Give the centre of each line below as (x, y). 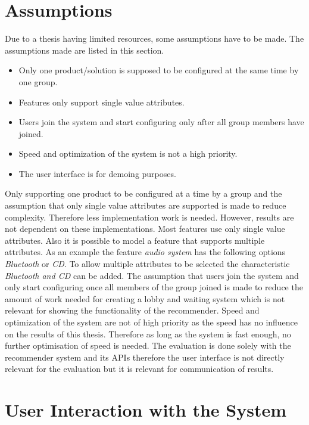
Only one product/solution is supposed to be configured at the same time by (159, 70)
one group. (38, 81)
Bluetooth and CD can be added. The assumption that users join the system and (152, 275)
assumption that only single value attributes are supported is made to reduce (146, 205)
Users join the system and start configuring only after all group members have (161, 122)
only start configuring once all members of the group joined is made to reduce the (154, 287)
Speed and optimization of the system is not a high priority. (128, 153)
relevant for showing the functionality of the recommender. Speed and (132, 310)
